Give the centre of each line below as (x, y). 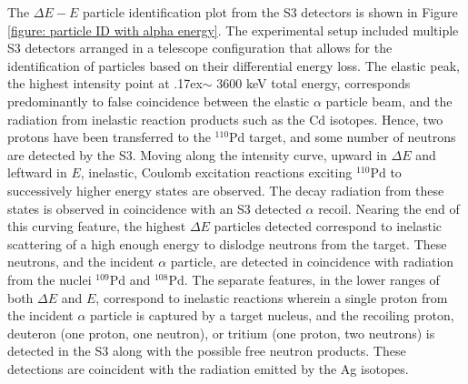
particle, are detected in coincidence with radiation (312, 262)
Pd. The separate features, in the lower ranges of (304, 279)
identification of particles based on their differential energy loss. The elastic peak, (234, 65)
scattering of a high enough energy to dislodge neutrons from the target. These (227, 243)
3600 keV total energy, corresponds (314, 83)
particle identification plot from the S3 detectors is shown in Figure (270, 12)
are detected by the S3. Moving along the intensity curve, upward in (197, 154)
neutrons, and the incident (81, 262)
